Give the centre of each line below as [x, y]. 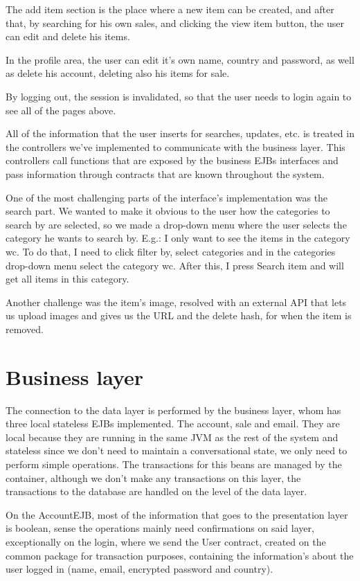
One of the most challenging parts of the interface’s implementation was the [167, 197]
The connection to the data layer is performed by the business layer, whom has [173, 410]
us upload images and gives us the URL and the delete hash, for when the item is [179, 315]
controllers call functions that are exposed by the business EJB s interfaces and [172, 160]
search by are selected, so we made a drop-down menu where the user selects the [176, 224]
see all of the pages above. [61, 110]
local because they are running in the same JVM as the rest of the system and [172, 437]
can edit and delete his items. [68, 36]
